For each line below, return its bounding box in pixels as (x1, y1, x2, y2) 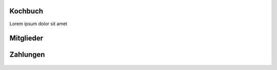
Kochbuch (9, 7, 44, 15)
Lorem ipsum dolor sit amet (9, 21, 68, 27)
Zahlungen (9, 50, 45, 59)
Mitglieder (9, 34, 44, 43)
